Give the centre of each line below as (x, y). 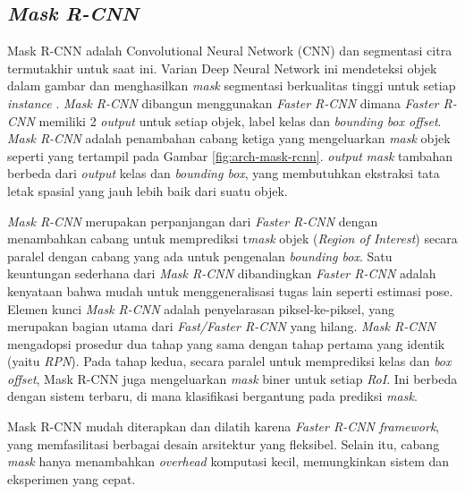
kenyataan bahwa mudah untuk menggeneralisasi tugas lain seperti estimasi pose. (230, 290)
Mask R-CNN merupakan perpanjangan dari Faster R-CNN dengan (193, 221)
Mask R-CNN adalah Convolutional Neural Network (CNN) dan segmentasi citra (230, 51)
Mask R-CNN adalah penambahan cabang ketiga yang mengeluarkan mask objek (229, 138)
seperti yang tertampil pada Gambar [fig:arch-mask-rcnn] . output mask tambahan (230, 155)
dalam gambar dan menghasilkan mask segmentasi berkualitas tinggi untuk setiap (232, 85)
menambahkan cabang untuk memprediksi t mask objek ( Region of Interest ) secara (232, 238)
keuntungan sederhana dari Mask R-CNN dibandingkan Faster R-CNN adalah (222, 273)
